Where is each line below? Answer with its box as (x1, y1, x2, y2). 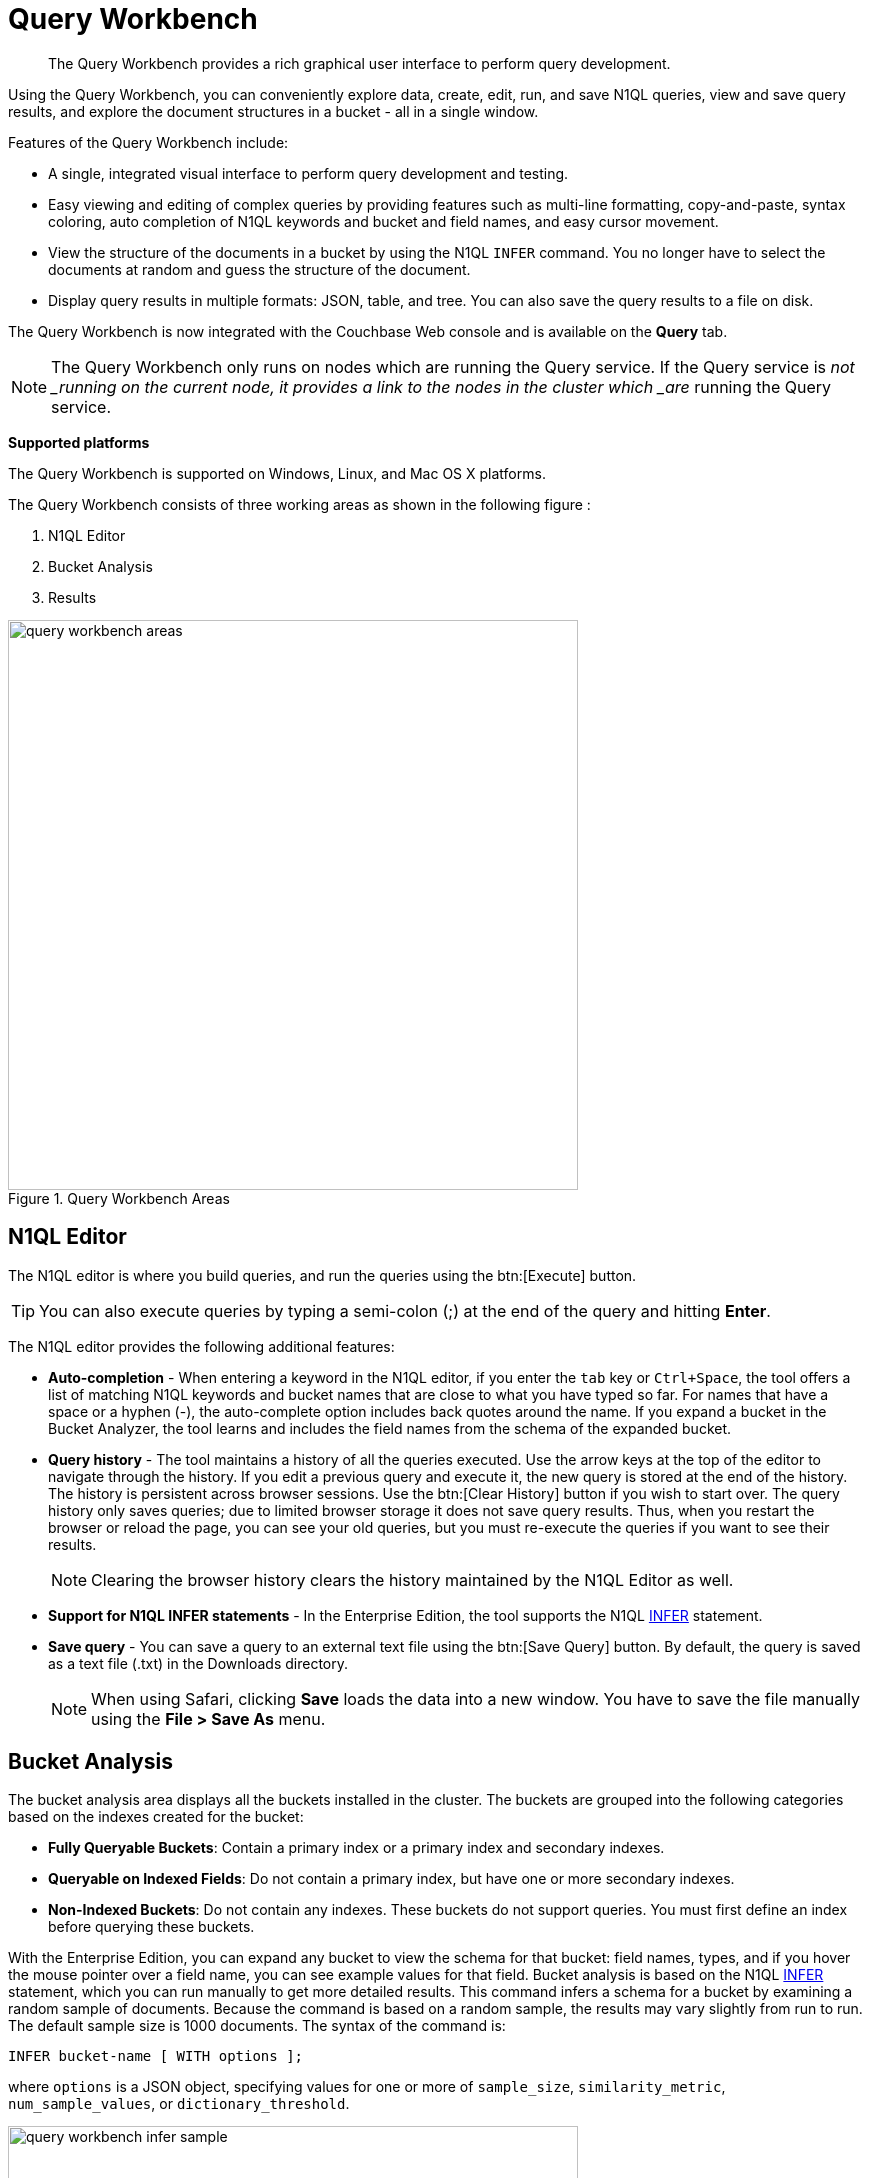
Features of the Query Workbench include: (8, 133, 289, 151)
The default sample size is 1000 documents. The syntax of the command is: (8, 2017, 506, 2035)
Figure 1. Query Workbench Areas (8, 1189, 230, 1207)
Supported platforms (8, 433, 150, 451)
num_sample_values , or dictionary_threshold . (8, 2095, 350, 2113)
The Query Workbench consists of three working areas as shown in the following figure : (8, 495, 591, 513)
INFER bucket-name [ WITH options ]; (8, 2048, 304, 2065)
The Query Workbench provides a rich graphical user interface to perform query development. (48, 54, 671, 72)
